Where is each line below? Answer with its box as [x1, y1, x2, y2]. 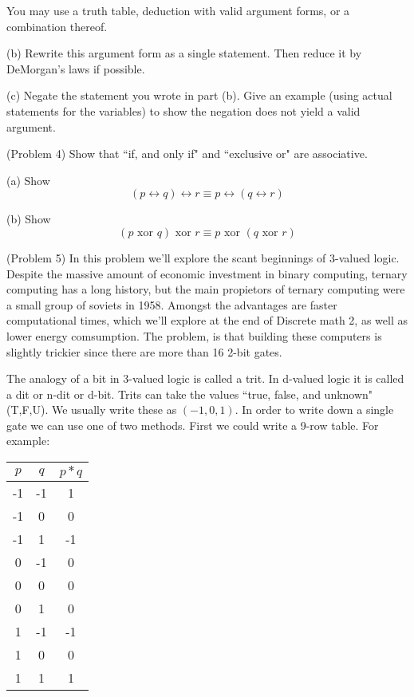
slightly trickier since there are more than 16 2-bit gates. [6, 343, 282, 360]
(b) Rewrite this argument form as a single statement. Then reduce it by [6, 45, 362, 61]
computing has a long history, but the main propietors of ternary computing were [6, 281, 405, 297]
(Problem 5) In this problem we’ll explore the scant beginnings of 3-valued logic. [6, 249, 400, 266]
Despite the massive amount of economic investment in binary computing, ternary [6, 265, 408, 282]
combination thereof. [6, 18, 108, 34]
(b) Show [6, 211, 51, 227]
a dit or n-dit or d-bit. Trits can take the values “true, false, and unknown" [6, 385, 373, 402]
